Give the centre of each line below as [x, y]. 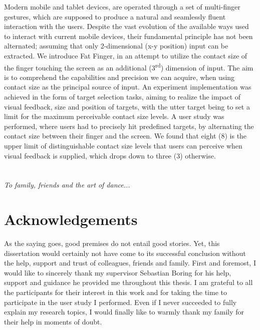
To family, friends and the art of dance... [67, 185]
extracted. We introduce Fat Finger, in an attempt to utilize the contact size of [126, 55]
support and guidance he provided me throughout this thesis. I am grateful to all [128, 282]
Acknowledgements [71, 219]
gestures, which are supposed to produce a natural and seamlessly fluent [115, 16]
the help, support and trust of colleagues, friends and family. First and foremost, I [130, 263]
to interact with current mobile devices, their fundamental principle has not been [128, 36]
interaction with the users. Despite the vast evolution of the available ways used [126, 26]
